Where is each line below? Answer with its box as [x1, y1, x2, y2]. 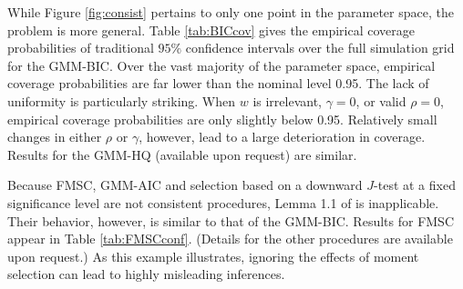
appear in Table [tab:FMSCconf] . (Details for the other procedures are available [7, 229, 453, 248]
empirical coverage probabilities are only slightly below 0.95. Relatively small [7, 109, 437, 128]
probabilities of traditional [7, 38, 154, 57]
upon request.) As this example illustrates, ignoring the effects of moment [7, 246, 419, 265]
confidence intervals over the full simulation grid [185, 38, 455, 57]
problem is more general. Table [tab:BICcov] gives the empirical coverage [7, 20, 415, 39]
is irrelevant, [252, 91, 322, 110]
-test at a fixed [374, 175, 456, 194]
